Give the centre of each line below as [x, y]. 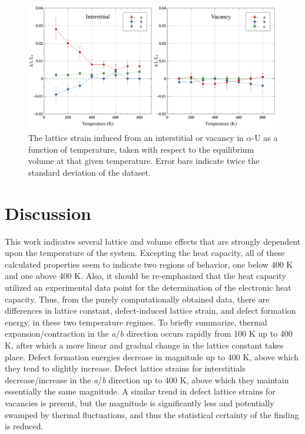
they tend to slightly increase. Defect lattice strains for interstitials [125, 368]
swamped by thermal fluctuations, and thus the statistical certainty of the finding [152, 414]
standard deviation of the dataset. [89, 172]
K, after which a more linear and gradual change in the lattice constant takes [144, 345]
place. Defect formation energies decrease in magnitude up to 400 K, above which [152, 356]
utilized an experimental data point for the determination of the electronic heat [148, 287]
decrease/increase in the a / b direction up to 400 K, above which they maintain [147, 379]
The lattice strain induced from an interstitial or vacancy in [136, 138]
